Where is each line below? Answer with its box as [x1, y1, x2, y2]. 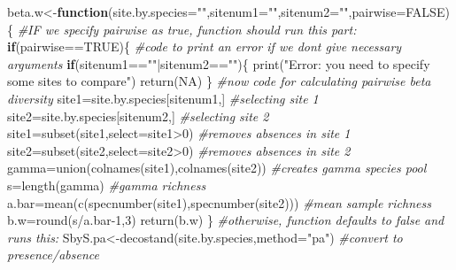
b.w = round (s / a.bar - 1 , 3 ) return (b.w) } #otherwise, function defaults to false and [7, 211, 444, 229]
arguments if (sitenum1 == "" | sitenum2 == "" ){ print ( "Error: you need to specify [7, 54, 430, 73]
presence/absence [7, 245, 99, 264]
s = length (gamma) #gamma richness [7, 175, 206, 194]
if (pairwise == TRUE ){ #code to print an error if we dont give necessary [7, 37, 402, 56]
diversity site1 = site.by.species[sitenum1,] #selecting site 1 [7, 89, 319, 107]
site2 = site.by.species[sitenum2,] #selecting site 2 [7, 106, 269, 125]
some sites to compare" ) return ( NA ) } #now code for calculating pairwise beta [7, 72, 431, 90]
